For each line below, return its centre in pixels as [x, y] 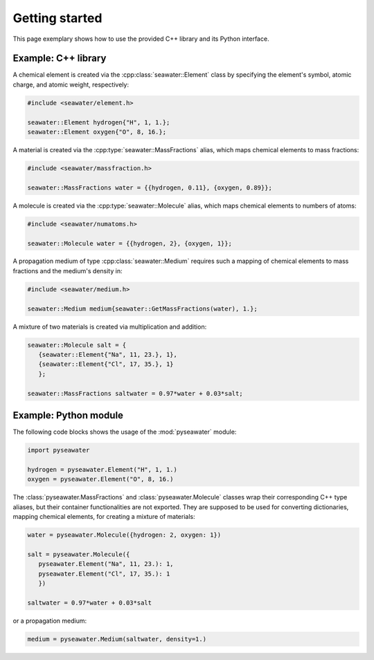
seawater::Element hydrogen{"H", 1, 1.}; [99, 122]
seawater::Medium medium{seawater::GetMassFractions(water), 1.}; [142, 309]
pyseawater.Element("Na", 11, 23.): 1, [106, 564]
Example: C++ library [60, 58]
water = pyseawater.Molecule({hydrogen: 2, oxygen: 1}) [124, 535]
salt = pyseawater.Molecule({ [79, 554]
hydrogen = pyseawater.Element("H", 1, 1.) [103, 469]
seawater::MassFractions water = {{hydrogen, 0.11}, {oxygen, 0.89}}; [150, 187]
